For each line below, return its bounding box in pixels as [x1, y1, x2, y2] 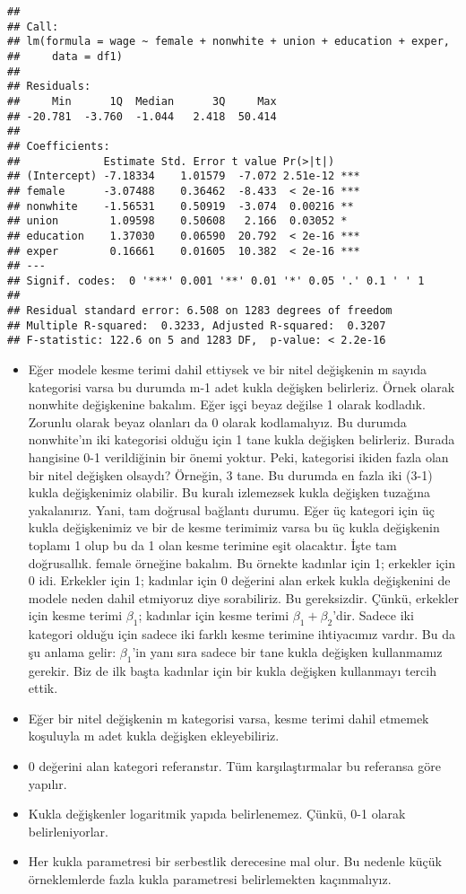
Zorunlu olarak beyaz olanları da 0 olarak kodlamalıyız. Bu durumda [28, 412, 407, 431]
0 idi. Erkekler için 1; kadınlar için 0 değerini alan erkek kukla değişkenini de [28, 571, 451, 590]
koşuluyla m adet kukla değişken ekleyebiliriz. [28, 726, 280, 745]
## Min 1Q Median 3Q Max [7, 94, 277, 108]
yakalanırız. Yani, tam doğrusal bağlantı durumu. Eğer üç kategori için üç [28, 500, 435, 519]
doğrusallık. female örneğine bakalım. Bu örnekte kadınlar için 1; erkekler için [28, 553, 455, 572]
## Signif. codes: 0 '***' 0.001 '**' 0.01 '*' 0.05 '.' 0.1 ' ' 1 [7, 274, 425, 287]
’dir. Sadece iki [332, 606, 414, 625]
